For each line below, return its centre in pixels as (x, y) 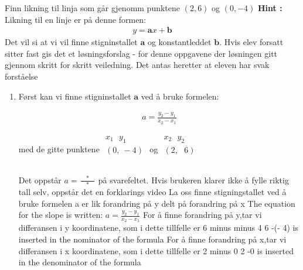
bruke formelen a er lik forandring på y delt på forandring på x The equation (157, 203)
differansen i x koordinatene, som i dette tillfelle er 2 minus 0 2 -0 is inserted (156, 250)
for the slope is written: (61, 215)
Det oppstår (40, 180)
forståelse (21, 76)
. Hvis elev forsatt (251, 42)
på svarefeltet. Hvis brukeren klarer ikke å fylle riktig (193, 180)
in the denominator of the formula (80, 262)
